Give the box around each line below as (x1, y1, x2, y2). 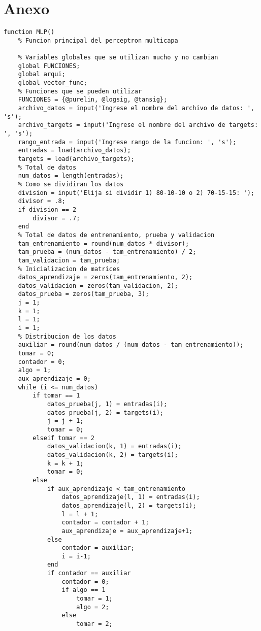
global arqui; (18, 71, 66, 78)
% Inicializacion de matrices (18, 265, 120, 273)
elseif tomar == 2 (32, 434, 94, 442)
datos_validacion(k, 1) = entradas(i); (47, 443, 182, 450)
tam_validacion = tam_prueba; (18, 256, 120, 264)
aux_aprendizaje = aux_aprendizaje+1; (61, 527, 193, 535)
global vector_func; (18, 79, 87, 87)
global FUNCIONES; (18, 62, 80, 70)
